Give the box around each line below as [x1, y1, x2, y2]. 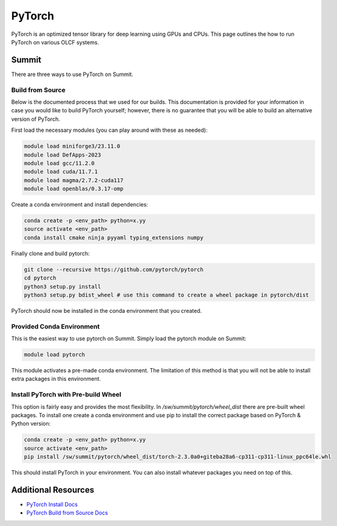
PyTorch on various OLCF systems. [11, 38, 100, 46]
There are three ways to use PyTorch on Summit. [11, 70, 134, 78]
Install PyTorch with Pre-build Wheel [11, 391, 121, 399]
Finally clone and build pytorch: [11, 250, 90, 257]
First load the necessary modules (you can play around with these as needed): [11, 126, 208, 134]
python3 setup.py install [24, 283, 101, 290]
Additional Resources [11, 485, 94, 495]
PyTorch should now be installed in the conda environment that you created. [11, 307, 202, 314]
